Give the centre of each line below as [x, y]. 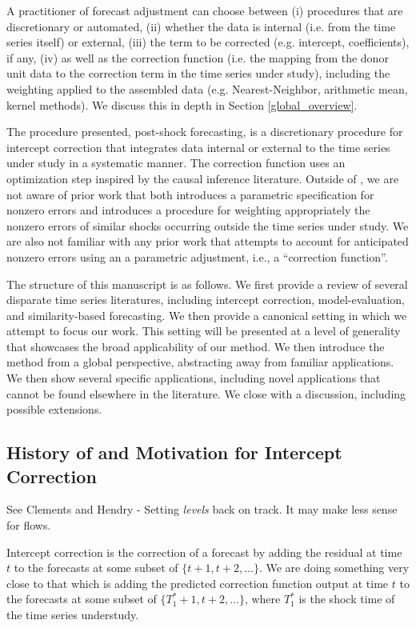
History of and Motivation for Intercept [174, 452]
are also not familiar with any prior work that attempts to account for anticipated [208, 241]
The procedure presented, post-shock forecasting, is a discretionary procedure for [205, 132]
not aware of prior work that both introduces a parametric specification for [190, 194]
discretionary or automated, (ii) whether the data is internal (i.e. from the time [201, 26]
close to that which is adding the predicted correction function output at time [198, 583]
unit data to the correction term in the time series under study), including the [198, 73]
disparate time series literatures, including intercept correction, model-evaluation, [206, 300]
